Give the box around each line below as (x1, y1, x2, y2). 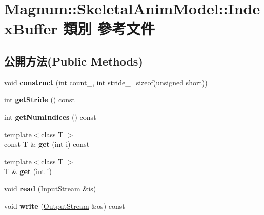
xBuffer (4, 18, 58, 39)
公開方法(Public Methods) (4, 53, 143, 69)
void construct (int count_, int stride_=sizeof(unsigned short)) (4, 77, 208, 88)
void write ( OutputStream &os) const (4, 200, 125, 211)
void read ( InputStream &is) (4, 183, 96, 193)
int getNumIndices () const (4, 111, 96, 122)
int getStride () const (4, 94, 75, 105)
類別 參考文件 (63, 18, 155, 39)
